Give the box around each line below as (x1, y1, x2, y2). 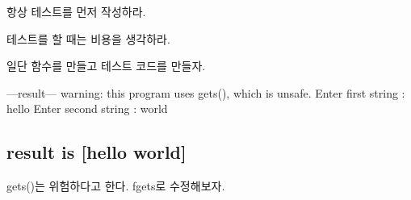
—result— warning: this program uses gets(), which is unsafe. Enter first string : (6, 84, 405, 101)
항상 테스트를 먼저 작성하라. (6, 3, 146, 19)
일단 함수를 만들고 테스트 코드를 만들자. (6, 57, 206, 74)
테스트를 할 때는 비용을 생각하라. (6, 30, 170, 47)
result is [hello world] (6, 140, 187, 165)
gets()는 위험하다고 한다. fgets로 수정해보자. (6, 177, 225, 194)
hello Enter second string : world (6, 100, 168, 117)
